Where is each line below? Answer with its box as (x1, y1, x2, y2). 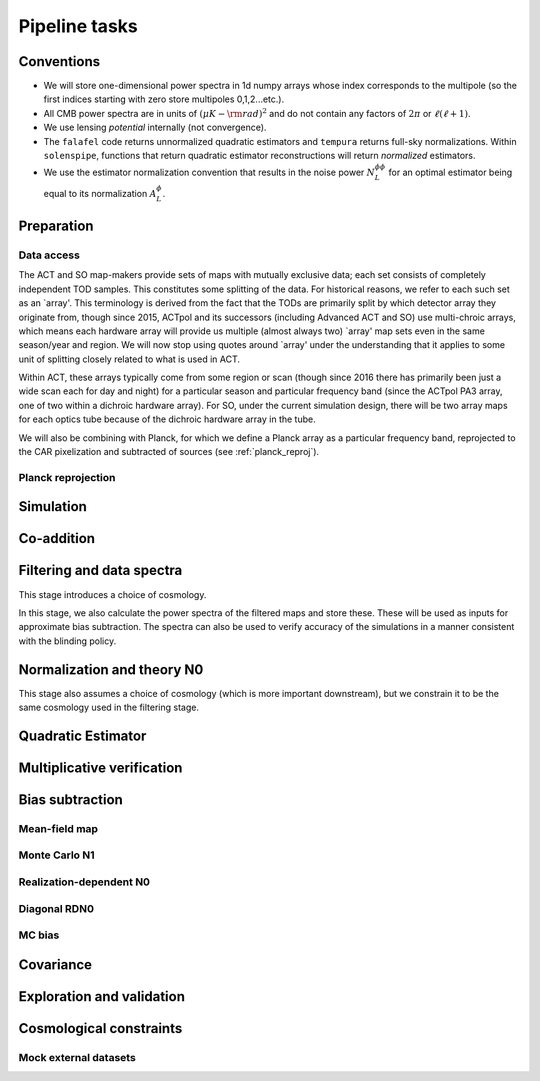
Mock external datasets (18, 1050, 137, 1064)
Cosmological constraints (18, 1020, 183, 1037)
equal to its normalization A (43, 187, 157, 199)
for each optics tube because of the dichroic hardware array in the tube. (18, 413, 316, 425)
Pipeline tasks (18, 15, 139, 37)
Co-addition (18, 530, 95, 547)
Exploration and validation (18, 988, 185, 1005)
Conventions (18, 53, 101, 70)
